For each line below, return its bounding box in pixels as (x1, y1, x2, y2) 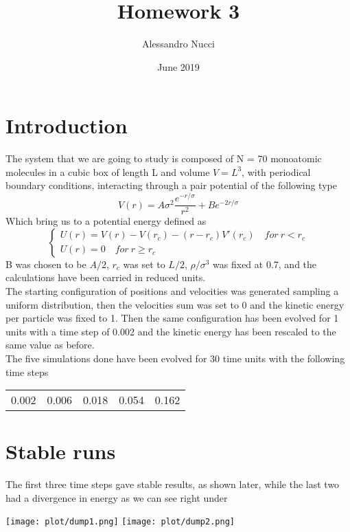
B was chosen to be (5, 256, 86, 271)
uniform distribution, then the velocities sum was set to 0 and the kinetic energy (5, 297, 345, 311)
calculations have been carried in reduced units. (5, 270, 206, 285)
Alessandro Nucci (142, 36, 215, 51)
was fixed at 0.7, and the (213, 256, 317, 271)
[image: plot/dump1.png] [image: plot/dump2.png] (5, 517, 235, 527)
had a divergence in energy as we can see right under (5, 490, 228, 505)
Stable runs (5, 437, 116, 465)
